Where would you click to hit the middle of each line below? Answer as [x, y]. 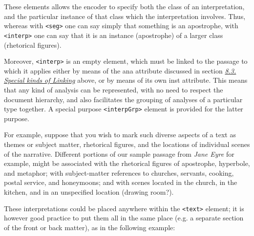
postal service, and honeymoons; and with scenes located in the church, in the [121, 182]
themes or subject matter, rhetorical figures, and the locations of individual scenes [127, 144]
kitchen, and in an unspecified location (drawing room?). [89, 191]
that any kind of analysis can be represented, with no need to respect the [114, 89]
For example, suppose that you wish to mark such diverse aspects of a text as [120, 135]
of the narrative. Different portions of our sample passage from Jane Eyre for [119, 154]
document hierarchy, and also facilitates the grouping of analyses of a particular [123, 99]
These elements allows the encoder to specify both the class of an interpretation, [124, 6]
